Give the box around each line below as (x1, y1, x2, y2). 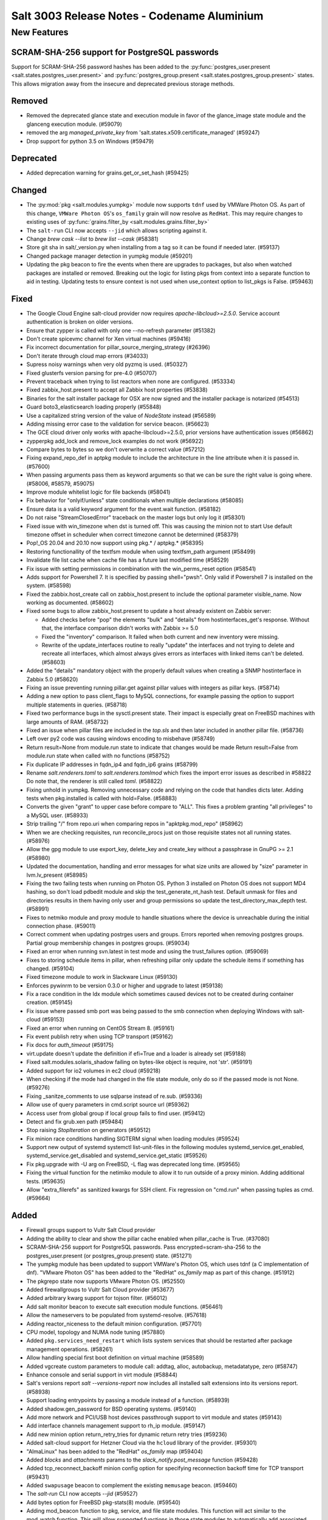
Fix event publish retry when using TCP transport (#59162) (26, 1033, 173, 1040)
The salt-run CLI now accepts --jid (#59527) (26, 1490, 138, 1498)
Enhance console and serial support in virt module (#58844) (26, 1371, 178, 1378)
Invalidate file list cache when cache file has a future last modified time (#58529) (26, 556, 229, 564)
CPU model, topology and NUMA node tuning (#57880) (26, 1328, 165, 1336)
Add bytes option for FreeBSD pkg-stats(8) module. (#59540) (26, 1499, 181, 1506)
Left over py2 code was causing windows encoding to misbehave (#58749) (26, 735, 215, 742)
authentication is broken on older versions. (26, 318, 134, 325)
